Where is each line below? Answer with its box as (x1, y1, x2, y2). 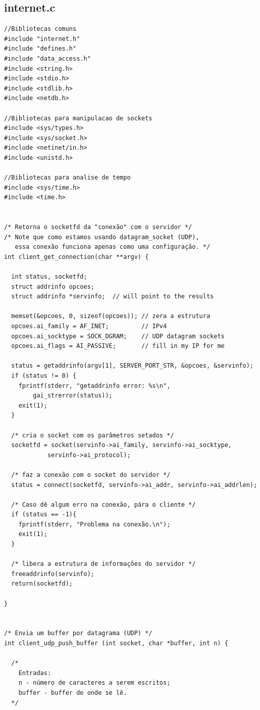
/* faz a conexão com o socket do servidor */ (11, 471, 171, 478)
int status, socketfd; (11, 273, 87, 281)
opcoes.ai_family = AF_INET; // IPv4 (11, 323, 167, 330)
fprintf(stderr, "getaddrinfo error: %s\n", (18, 382, 171, 389)
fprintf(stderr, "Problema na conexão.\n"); (18, 520, 171, 528)
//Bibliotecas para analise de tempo (4, 174, 131, 182)
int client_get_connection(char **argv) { (4, 253, 149, 260)
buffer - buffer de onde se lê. (18, 689, 127, 696)
